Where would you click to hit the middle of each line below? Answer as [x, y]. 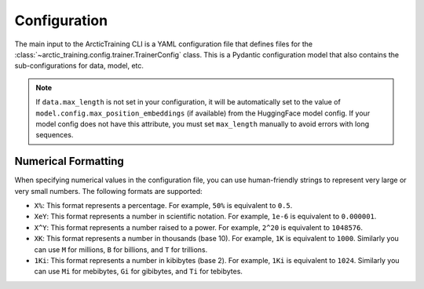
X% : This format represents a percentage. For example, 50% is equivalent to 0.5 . [163, 205]
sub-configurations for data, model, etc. [79, 66]
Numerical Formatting [69, 161]
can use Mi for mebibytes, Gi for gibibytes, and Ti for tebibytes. [139, 272]
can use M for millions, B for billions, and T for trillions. [121, 249]
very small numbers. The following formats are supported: [109, 191]
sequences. [55, 135]
